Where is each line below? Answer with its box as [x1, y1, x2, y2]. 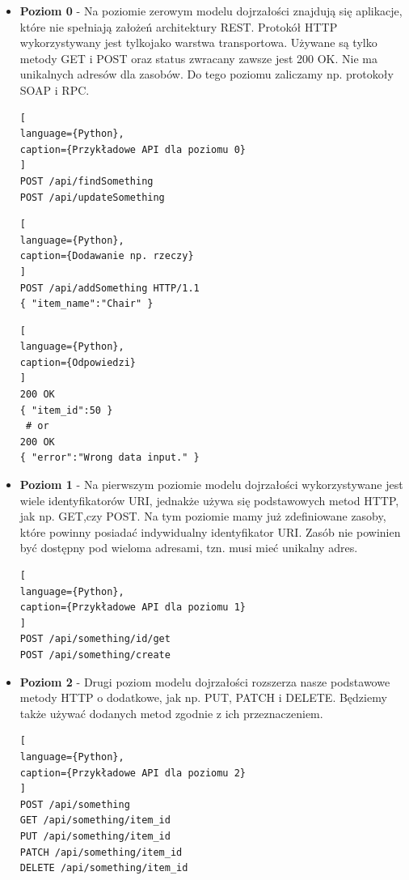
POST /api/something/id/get [19, 633, 171, 645]
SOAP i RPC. [19, 81, 90, 98]
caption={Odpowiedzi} [19, 356, 136, 368]
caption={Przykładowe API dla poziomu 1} [19, 602, 246, 614]
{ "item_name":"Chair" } [19, 298, 154, 310]
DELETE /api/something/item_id [19, 862, 188, 874]
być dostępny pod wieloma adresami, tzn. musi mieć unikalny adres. [19, 539, 358, 556]
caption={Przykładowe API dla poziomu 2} [19, 767, 246, 779]
